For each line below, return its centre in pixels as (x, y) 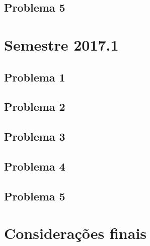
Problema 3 (35, 136)
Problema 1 (35, 77)
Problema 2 (35, 107)
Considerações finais (76, 233)
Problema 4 (35, 166)
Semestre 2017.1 (61, 44)
